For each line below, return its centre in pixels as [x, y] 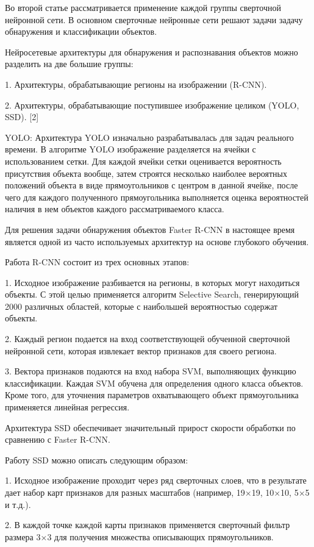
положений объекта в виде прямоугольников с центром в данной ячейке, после [152, 185]
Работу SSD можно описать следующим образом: [97, 459]
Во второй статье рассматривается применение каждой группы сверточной [143, 7]
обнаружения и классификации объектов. [81, 31]
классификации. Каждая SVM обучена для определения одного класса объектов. [154, 383]
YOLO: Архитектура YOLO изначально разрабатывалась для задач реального [149, 137]
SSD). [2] [22, 117]
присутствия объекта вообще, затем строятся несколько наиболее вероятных [146, 173]
